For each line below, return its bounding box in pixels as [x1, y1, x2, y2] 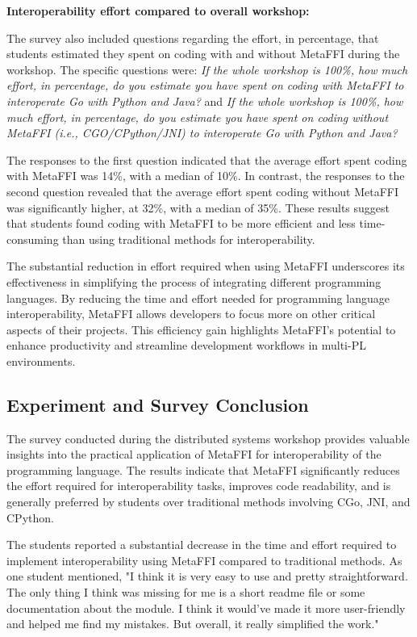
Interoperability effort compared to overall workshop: [6, 2, 310, 19]
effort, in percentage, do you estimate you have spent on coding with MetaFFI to [6, 77, 404, 94]
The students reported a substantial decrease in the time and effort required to [6, 536, 397, 553]
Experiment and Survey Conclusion [6, 392, 309, 417]
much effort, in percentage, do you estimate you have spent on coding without [6, 108, 389, 125]
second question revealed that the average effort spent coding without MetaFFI [6, 182, 399, 199]
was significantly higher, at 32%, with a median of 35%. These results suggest [6, 199, 390, 216]
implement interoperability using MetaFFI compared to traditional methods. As [6, 551, 402, 568]
